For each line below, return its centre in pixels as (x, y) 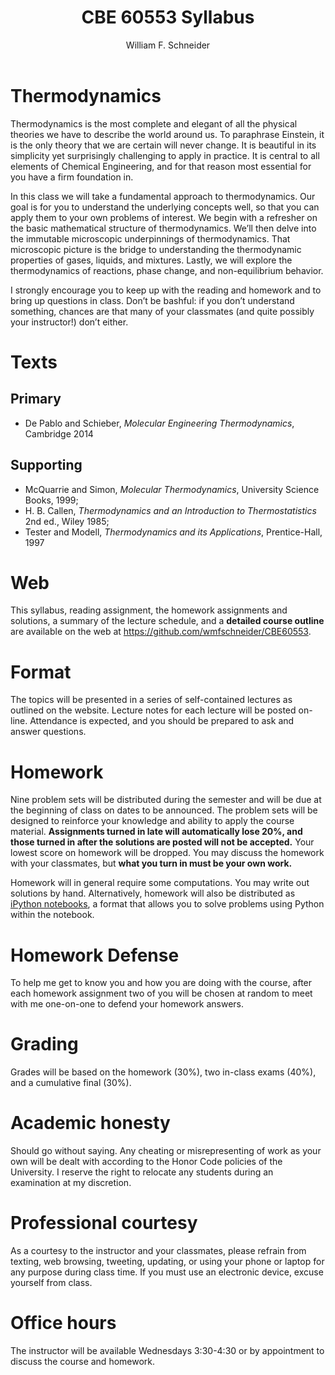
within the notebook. (52, 915)
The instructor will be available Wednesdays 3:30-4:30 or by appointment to (167, 1350)
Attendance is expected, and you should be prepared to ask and (162, 721)
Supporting (46, 465)
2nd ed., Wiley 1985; (67, 521)
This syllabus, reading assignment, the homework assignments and (149, 610)
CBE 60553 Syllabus (168, 17)
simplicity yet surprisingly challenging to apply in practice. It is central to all (165, 155)
